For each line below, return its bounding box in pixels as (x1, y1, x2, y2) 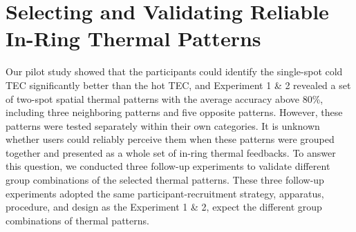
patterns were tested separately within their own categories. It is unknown (6, 118, 320, 133)
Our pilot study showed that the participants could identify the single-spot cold (6, 64, 343, 79)
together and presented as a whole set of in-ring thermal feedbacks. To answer (6, 145, 336, 159)
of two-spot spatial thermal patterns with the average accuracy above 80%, (6, 91, 324, 106)
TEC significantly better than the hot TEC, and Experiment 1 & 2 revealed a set (6, 77, 351, 92)
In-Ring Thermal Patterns (6, 24, 261, 52)
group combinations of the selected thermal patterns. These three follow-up (6, 173, 324, 187)
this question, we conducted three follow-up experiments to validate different (6, 159, 330, 173)
